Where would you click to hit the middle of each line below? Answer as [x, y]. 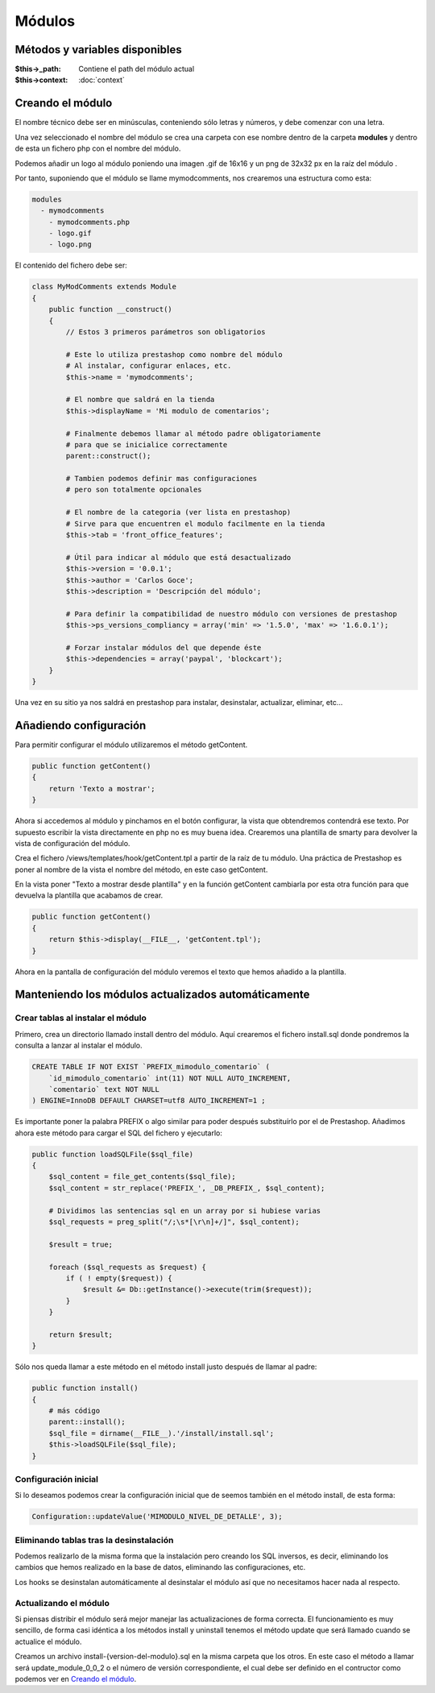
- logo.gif [70, 233]
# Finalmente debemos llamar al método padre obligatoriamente [193, 434]
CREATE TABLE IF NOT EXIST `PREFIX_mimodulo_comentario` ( [151, 1067]
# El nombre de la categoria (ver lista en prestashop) [178, 512]
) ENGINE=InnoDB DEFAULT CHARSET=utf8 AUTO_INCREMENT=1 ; [149, 1101]
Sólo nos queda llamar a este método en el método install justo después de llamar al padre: [166, 1367]
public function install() [85, 1388]
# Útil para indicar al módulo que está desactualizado [178, 557]
